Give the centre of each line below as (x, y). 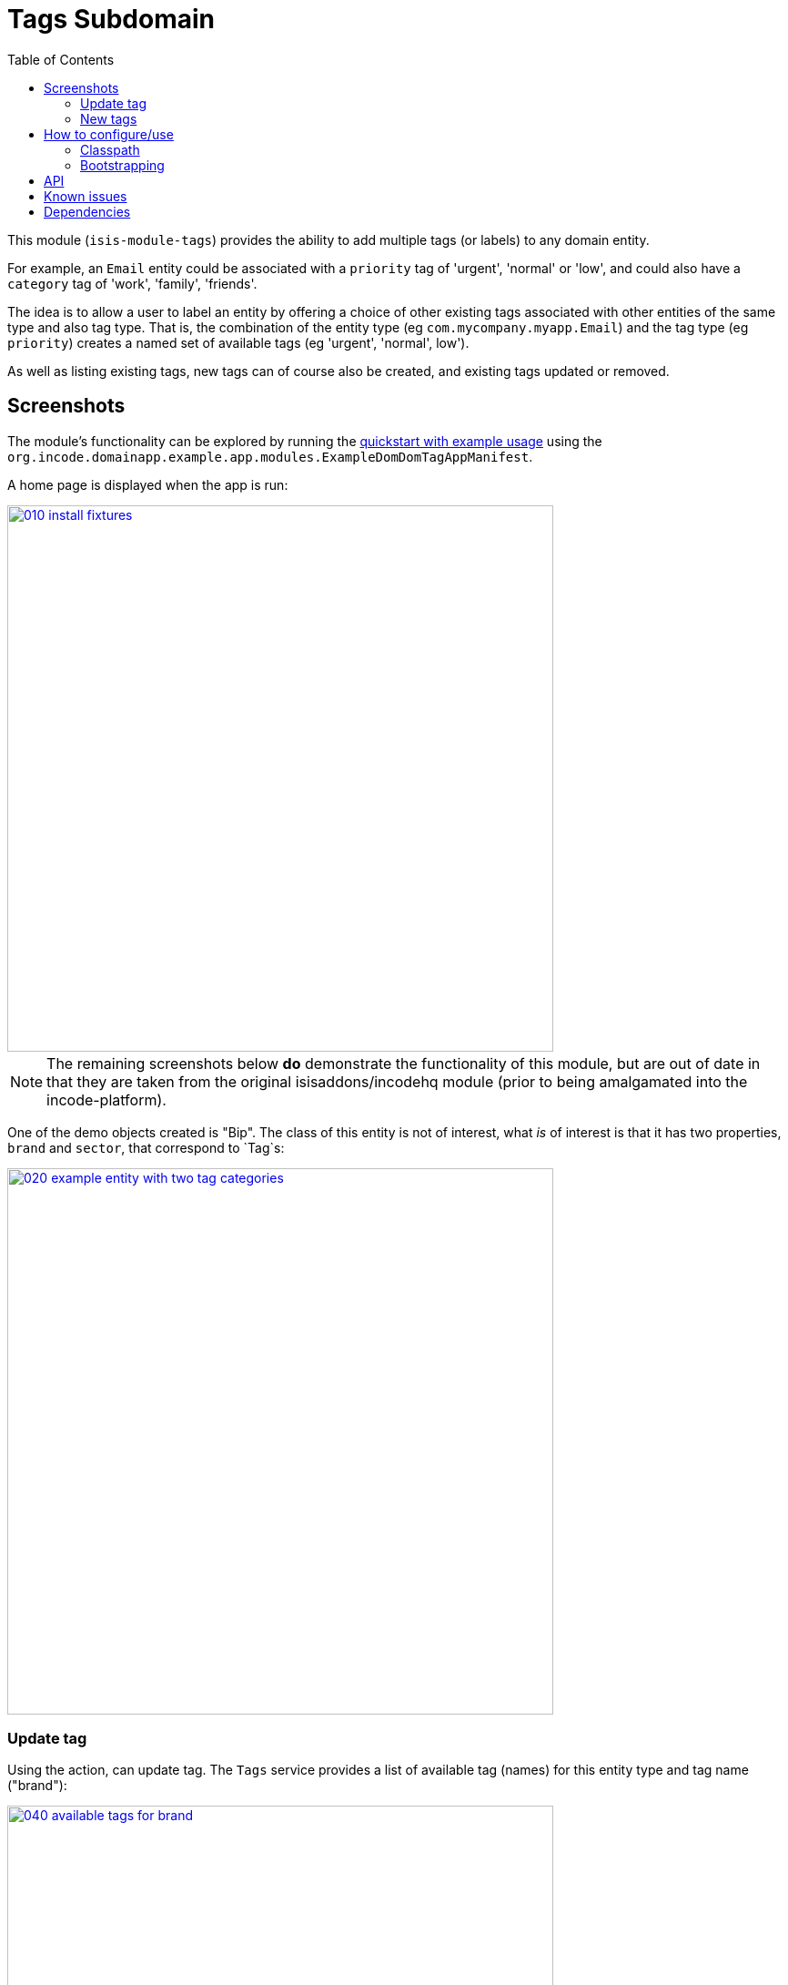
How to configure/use (109, 134)
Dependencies (87, 211)
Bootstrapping (122, 165)
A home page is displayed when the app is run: (148, 484)
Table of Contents (61, 59)
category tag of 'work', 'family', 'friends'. (132, 283)
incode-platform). (106, 1099)
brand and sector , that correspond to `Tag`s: (146, 1147)
